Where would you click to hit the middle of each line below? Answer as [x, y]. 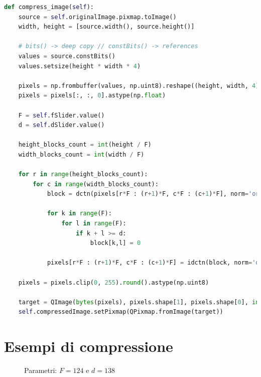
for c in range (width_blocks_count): [96, 184]
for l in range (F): [94, 224]
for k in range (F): [79, 214]
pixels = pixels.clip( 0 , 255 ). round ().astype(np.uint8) [114, 282]
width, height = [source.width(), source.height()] [106, 27]
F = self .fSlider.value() [61, 115]
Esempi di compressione [89, 346]
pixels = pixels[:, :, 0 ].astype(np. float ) [92, 96]
